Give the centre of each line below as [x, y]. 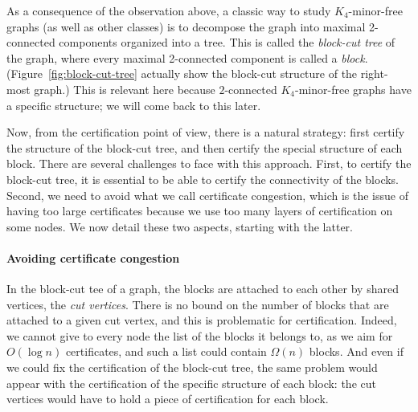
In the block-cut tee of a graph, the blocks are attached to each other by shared [203, 289]
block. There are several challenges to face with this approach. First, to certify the [209, 163]
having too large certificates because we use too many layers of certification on [200, 211]
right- [374, 73]
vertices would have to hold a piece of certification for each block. [168, 399]
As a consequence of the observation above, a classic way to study [169, 10]
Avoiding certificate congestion [93, 257]
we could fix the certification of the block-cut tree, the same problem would [192, 367]
